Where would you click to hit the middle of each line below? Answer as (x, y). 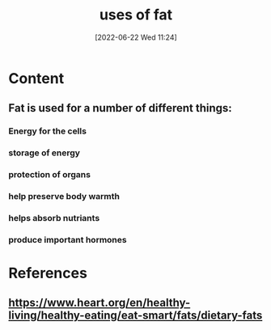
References (48, 273)
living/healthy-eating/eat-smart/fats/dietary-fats (135, 316)
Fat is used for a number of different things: (120, 108)
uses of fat (136, 15)
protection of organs (50, 175)
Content (36, 78)
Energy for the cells (48, 131)
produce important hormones (68, 239)
